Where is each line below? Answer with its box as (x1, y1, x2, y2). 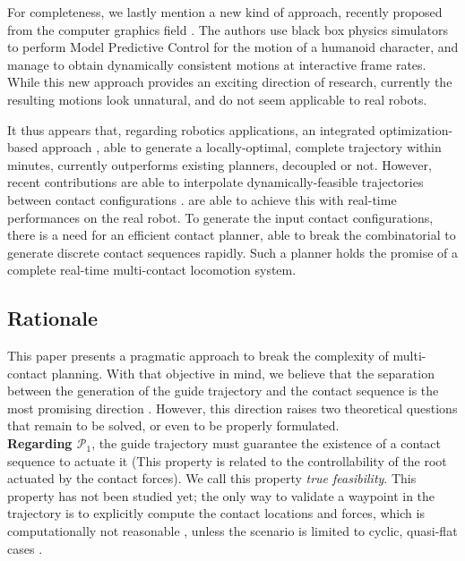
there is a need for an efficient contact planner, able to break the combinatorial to (7, 225, 456, 244)
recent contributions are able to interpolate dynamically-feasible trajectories (7, 173, 424, 191)
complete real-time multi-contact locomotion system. (7, 260, 297, 279)
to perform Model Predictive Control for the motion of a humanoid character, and (7, 38, 459, 56)
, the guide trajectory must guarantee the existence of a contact (91, 434, 442, 453)
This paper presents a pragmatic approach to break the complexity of (7, 346, 389, 365)
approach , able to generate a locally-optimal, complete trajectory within (41, 138, 442, 157)
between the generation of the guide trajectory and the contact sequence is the (7, 381, 439, 400)
